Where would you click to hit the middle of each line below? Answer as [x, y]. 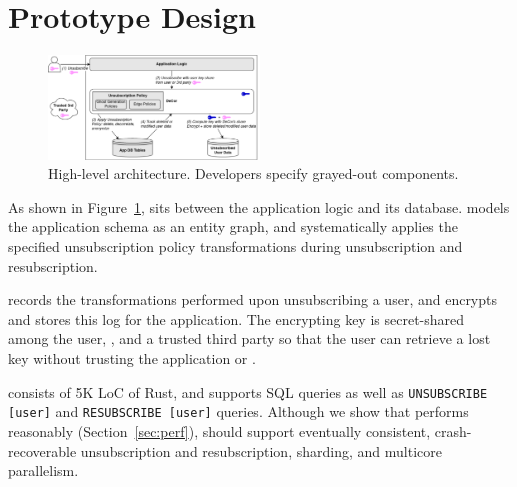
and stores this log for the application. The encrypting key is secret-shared [236, 318]
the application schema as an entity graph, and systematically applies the [233, 226]
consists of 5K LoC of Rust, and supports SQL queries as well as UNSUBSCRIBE [248, 391]
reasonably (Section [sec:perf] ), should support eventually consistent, [219, 430]
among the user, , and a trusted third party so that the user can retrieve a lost [249, 338]
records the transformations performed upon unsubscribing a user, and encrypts [253, 299]
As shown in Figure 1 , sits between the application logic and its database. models [259, 206]
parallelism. [43, 470]
